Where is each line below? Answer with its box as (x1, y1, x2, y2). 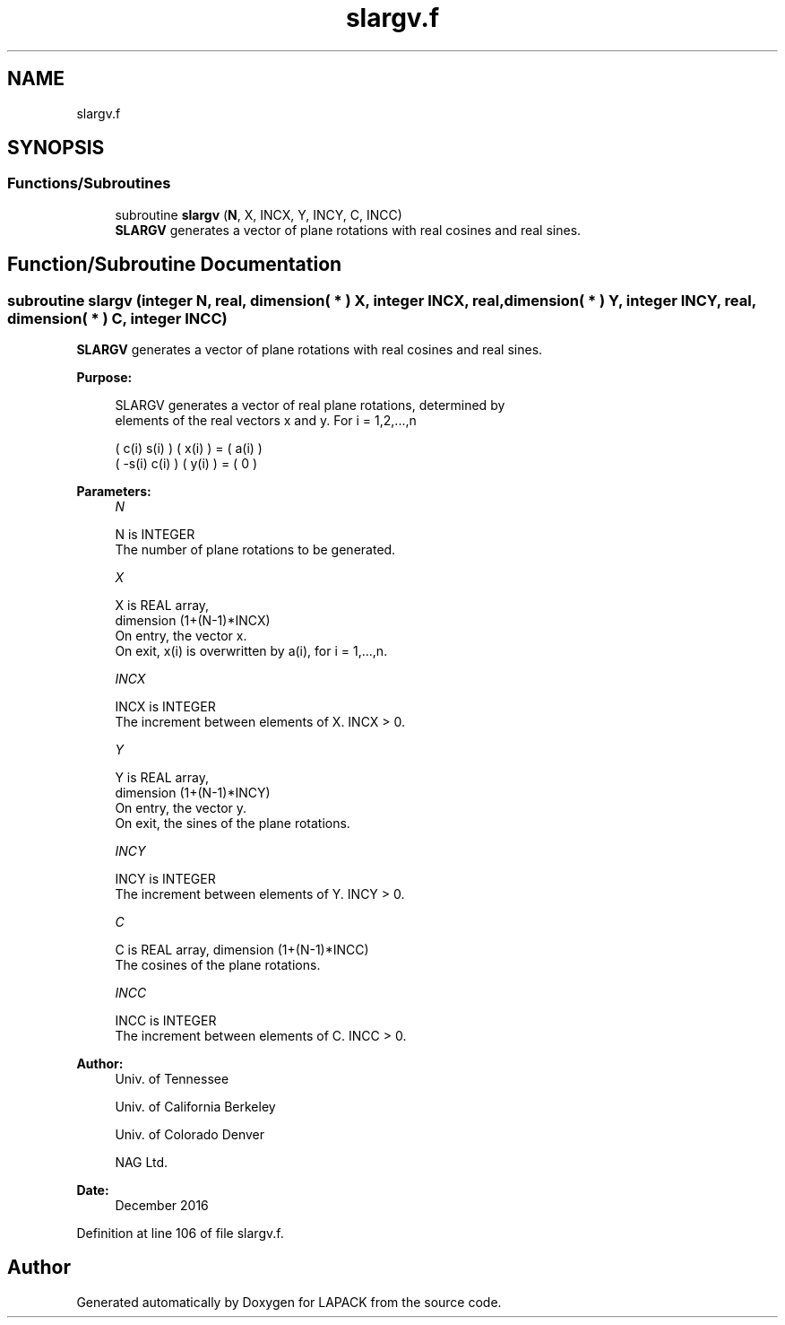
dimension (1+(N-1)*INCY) (115, 785, 271, 801)
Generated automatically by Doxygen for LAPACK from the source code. (76, 1294, 502, 1310)
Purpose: (76, 370, 133, 386)
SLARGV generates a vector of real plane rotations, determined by (115, 397, 505, 414)
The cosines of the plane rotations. (115, 957, 321, 973)
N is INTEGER (115, 527, 195, 543)
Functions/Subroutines (7, 174, 171, 193)
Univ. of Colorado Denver (115, 1127, 265, 1143)
